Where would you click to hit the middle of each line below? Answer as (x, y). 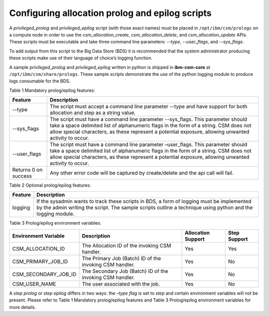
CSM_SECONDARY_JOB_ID (44, 274)
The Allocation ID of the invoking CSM (127, 246)
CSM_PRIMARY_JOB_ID (40, 261)
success (22, 176)
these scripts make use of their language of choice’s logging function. (81, 58)
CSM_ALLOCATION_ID (38, 249)
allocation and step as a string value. (93, 113)
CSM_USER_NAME (34, 284)
